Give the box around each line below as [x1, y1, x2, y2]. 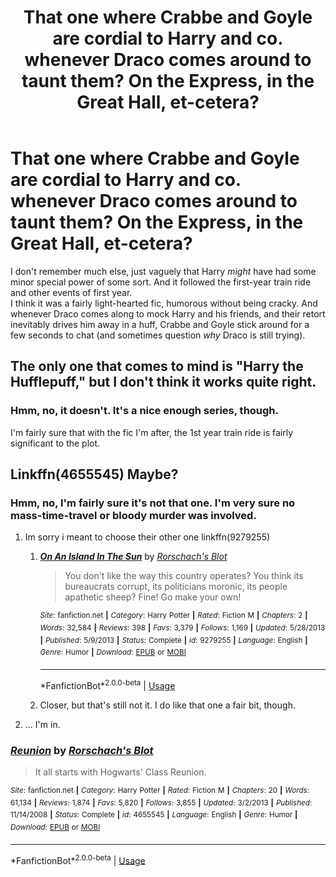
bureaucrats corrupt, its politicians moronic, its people [64, 581, 288, 593]
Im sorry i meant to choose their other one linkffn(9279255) [24, 531, 271, 543]
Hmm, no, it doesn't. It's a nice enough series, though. [10, 404, 280, 418]
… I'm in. [24, 718, 61, 730]
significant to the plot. [10, 437, 101, 449]
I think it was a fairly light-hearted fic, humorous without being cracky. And [10, 297, 318, 309]
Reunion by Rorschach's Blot [10, 743, 154, 757]
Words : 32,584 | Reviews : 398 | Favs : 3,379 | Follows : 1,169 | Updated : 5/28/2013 [39, 622, 326, 633]
